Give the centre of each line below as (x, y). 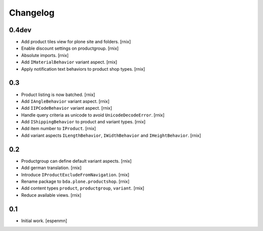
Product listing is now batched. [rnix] (58, 95)
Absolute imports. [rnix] (45, 55)
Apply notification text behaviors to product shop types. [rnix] (83, 69)
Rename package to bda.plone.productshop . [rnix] (75, 181)
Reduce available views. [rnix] (51, 195)
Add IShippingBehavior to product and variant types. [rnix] (83, 122)
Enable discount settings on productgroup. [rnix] (70, 48)
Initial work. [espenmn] (44, 221)
